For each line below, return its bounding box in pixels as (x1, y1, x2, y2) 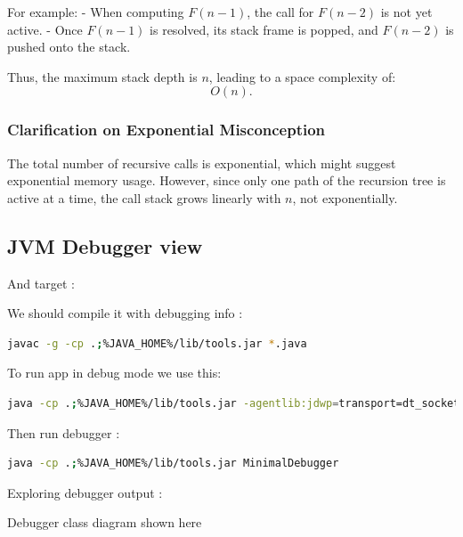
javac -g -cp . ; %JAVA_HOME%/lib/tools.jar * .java (7, 337, 307, 350)
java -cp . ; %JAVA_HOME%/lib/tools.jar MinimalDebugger (7, 457, 339, 470)
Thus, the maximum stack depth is (7, 67, 198, 85)
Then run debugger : (7, 423, 120, 442)
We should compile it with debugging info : (7, 304, 243, 322)
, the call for (247, 3, 314, 20)
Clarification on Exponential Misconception (7, 118, 326, 141)
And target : (7, 273, 75, 292)
